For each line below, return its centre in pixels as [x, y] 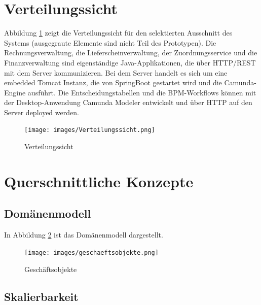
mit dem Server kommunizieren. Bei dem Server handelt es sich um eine [116, 72]
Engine [15, 92]
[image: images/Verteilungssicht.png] [90, 130]
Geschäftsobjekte [51, 269]
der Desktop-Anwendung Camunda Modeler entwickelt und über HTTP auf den [128, 102]
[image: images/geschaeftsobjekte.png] [91, 252]
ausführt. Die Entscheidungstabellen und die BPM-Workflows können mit [142, 92]
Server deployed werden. [42, 112]
